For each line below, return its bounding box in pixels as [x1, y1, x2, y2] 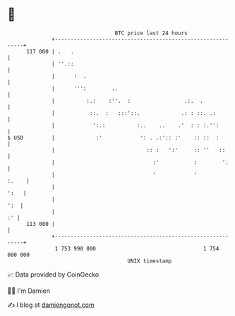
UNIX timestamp [127, 257, 172, 265]
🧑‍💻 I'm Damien [7, 286, 51, 295]
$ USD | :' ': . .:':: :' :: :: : [7, 134, 219, 141]
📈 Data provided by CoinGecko [7, 270, 100, 279]
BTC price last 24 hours [114, 30, 188, 37]
